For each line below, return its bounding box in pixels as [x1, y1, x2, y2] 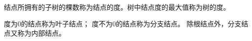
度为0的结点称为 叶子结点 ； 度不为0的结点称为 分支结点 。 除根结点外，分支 [4, 18, 242, 28]
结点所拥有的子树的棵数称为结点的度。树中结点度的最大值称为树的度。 [4, 2, 230, 12]
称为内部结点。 [17, 28, 66, 38]
